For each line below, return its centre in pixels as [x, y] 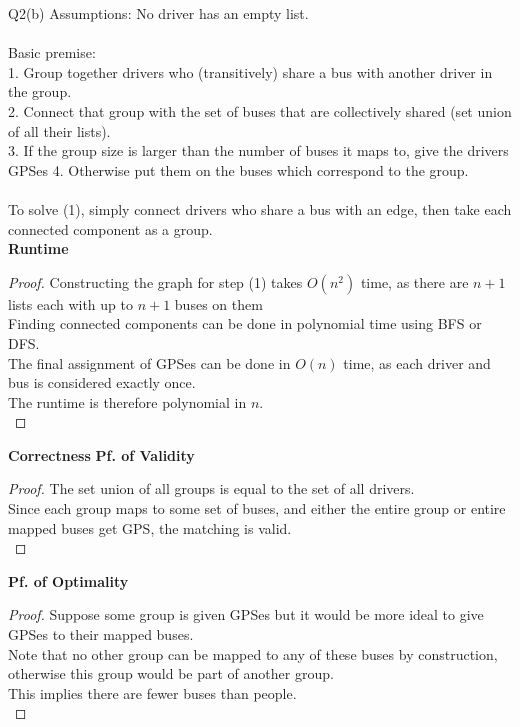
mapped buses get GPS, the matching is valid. [150, 527]
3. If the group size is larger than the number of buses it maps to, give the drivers [258, 150]
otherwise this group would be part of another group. [171, 673]
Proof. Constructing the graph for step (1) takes [155, 281]
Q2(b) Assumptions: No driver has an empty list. [158, 13]
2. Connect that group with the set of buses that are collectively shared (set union [260, 110]
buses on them [218, 303]
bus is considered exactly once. [102, 382]
